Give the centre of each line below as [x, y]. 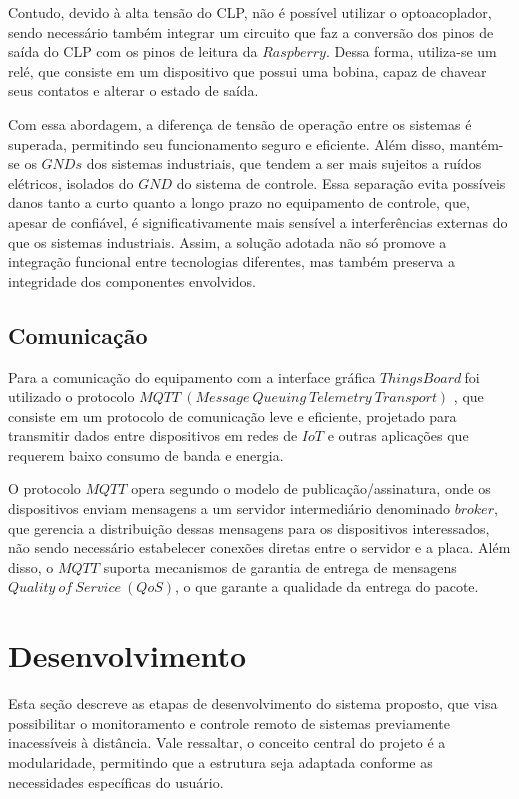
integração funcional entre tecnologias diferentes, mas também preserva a [231, 261]
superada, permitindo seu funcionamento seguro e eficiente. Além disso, [226, 143]
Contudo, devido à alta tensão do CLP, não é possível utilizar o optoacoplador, [250, 12]
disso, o [31, 566]
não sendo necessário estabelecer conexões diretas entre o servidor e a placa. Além [259, 547]
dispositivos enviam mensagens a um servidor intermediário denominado [229, 508]
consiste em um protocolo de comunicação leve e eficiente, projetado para [232, 415]
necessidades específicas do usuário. [116, 781]
